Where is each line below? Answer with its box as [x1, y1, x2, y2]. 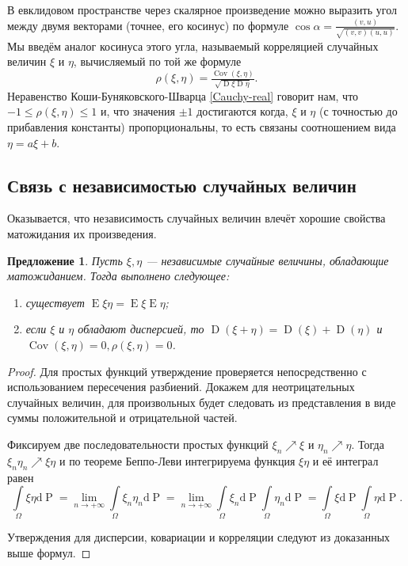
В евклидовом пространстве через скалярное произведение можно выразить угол [7, 2, 397, 17]
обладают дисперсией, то [78, 321, 204, 337]
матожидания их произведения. [7, 225, 157, 241]
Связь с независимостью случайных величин [7, 173, 357, 197]
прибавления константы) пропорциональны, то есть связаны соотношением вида [7, 119, 396, 135]
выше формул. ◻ [7, 545, 91, 561]
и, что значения [100, 103, 175, 120]
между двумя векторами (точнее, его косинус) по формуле [7, 17, 289, 33]
